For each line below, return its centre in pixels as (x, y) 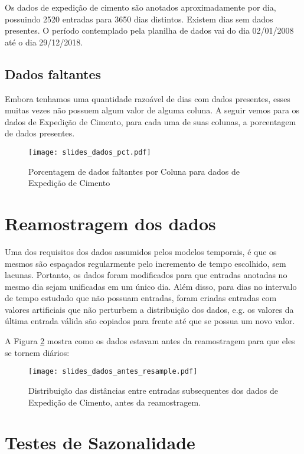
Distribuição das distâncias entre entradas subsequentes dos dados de (153, 390)
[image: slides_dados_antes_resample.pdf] (113, 372)
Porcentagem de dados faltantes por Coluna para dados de (134, 171)
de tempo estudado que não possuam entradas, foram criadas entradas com (141, 298)
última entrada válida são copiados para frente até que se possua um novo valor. (150, 321)
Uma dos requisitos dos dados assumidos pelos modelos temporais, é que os (141, 251)
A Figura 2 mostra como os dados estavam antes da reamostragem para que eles (150, 341)
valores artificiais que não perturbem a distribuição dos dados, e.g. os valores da (149, 309)
